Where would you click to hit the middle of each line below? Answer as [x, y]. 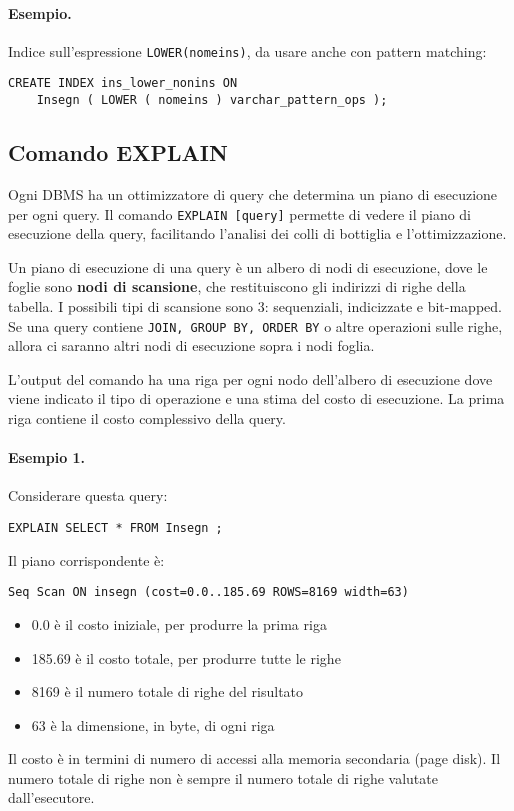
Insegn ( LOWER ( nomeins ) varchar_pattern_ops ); [212, 100]
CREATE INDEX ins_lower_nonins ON [123, 83]
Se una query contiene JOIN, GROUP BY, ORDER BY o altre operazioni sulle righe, [255, 325]
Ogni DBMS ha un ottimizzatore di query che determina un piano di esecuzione [253, 193]
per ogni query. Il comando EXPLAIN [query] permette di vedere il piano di [240, 213]
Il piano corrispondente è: [86, 559]
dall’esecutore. [51, 797]
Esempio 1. [47, 457]
